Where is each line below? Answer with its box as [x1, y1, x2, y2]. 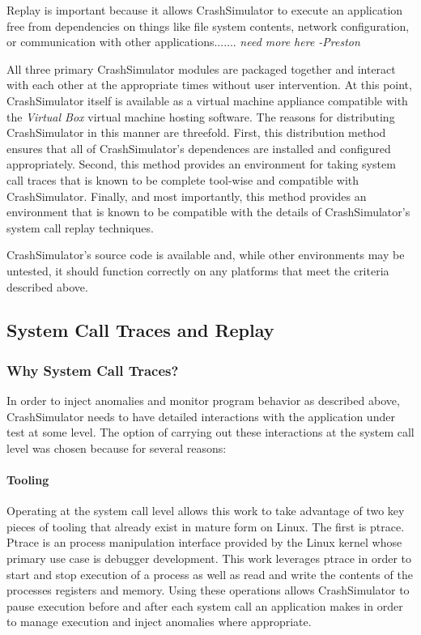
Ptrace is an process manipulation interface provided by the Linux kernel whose [6, 534, 402, 551]
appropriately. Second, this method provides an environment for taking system [6, 156, 396, 173]
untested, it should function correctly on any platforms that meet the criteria [6, 262, 389, 279]
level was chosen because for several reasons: [6, 439, 227, 456]
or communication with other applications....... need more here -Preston [6, 33, 360, 50]
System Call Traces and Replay [6, 317, 274, 343]
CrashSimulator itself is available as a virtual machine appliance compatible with [6, 92, 408, 109]
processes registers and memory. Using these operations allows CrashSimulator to [6, 582, 410, 599]
